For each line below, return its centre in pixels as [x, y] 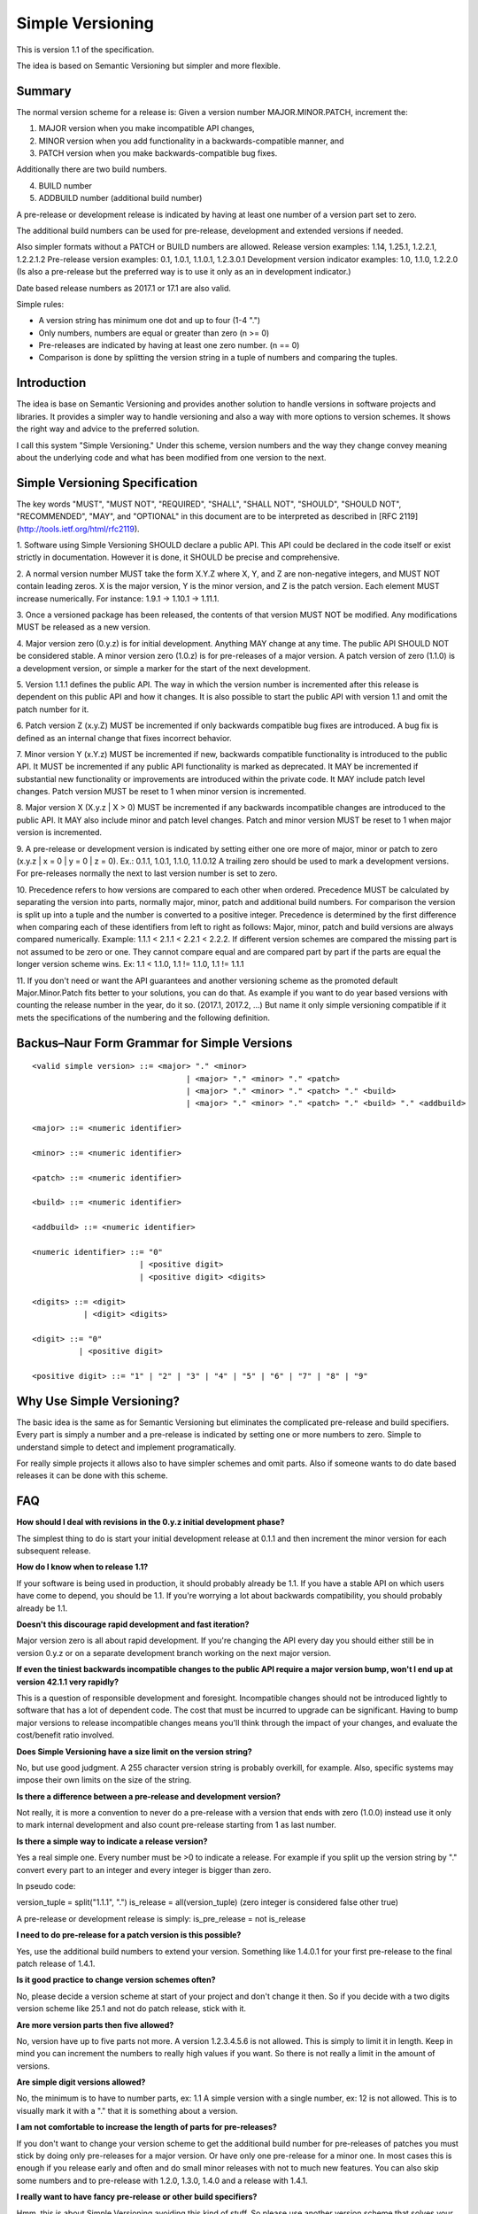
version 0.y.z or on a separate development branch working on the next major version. [174, 1653]
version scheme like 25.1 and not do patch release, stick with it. [131, 2009]
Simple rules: [40, 304]
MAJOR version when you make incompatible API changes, [147, 128]
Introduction [51, 383]
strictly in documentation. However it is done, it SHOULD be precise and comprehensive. [178, 557]
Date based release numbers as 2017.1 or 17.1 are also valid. [124, 288]
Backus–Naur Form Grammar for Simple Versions [154, 1043]
